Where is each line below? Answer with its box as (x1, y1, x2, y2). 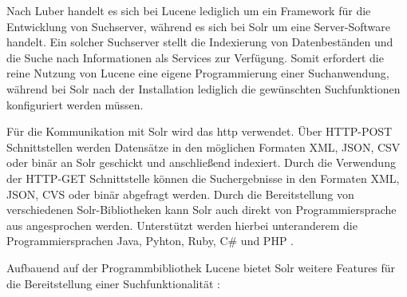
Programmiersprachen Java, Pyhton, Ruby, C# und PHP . (6, 232, 294, 249)
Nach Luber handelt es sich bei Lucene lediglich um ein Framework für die (6, 2, 371, 18)
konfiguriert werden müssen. (6, 96, 144, 113)
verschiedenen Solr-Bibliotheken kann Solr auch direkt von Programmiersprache (6, 201, 397, 218)
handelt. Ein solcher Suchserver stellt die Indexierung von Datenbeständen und (6, 34, 393, 50)
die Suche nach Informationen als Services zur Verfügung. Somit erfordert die (6, 49, 384, 65)
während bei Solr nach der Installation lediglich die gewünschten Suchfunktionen (6, 80, 401, 97)
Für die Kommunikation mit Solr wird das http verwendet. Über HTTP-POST (6, 123, 393, 140)
